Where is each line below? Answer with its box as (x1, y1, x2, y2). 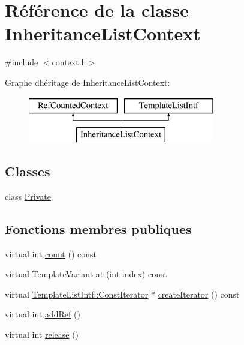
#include (5, 56, 38, 68)
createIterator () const (158, 287, 240, 300)
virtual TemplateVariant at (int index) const (5, 268, 167, 280)
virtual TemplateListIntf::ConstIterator (5, 287, 149, 300)
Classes (5, 162, 50, 181)
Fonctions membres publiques (5, 219, 192, 238)
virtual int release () (5, 328, 79, 341)
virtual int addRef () (5, 308, 80, 320)
